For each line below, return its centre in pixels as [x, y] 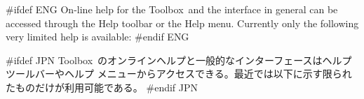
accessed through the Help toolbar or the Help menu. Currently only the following [182, 23]
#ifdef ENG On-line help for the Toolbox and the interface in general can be [172, 9]
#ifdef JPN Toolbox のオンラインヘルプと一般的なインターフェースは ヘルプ [179, 60]
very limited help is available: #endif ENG [97, 37]
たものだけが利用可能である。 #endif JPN [102, 87]
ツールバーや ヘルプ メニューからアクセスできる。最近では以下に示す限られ [179, 74]
